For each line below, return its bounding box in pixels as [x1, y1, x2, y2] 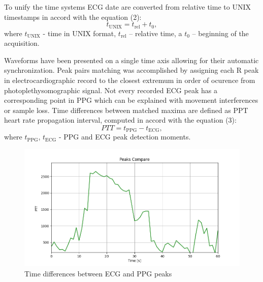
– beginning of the [192, 27, 249, 38]
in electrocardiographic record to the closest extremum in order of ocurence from [4, 75, 255, 86]
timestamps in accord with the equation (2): [4, 11, 142, 22]
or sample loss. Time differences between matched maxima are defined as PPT [4, 104, 248, 115]
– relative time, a [129, 27, 182, 38]
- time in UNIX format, [43, 27, 116, 38]
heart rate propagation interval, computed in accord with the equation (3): [4, 115, 237, 125]
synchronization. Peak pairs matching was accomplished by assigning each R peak [4, 65, 259, 75]
